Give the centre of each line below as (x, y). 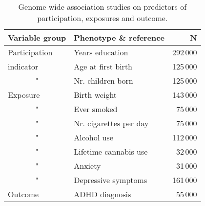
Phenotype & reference (119, 37)
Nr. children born (103, 80)
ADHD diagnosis (102, 194)
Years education (101, 52)
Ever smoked (96, 109)
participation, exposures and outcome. (102, 18)
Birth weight (95, 95)
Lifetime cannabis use (111, 151)
